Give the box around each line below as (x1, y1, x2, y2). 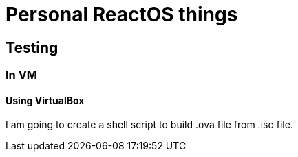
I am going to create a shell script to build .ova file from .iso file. (6, 119, 293, 131)
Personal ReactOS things (6, 3, 238, 26)
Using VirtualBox (6, 94, 85, 106)
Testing (6, 38, 58, 56)
